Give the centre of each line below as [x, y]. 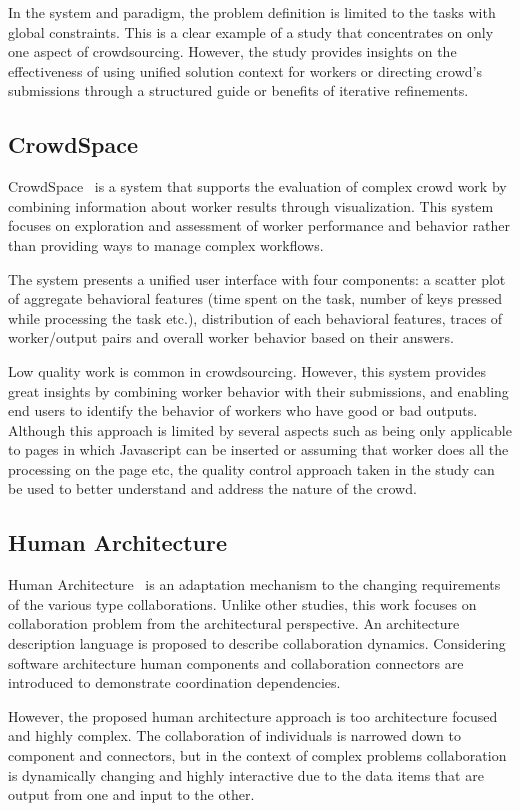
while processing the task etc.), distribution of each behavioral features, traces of [255, 317]
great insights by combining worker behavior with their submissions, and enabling [258, 390]
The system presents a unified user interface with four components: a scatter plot [257, 278]
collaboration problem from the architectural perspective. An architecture [234, 623]
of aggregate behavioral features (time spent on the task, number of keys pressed [255, 298]
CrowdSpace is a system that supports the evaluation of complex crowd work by [257, 186]
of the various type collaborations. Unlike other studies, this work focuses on [242, 603]
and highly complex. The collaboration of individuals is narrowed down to [234, 735]
